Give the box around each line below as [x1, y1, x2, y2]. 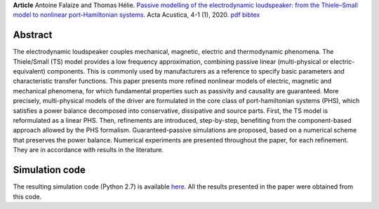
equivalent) [13, 67, 46, 76]
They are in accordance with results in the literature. [13, 146, 164, 154]
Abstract [13, 29, 53, 41]
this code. [13, 192, 42, 201]
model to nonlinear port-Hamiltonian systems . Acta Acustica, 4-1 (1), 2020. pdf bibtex [13, 11, 260, 19]
